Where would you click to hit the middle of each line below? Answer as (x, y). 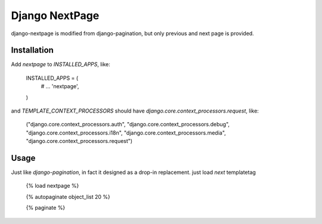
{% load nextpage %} (52, 186)
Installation (32, 50)
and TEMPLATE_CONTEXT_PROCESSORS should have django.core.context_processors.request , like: (135, 111)
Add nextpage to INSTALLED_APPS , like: (61, 64)
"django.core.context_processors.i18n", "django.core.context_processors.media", (126, 133)
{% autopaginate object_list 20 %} (68, 197)
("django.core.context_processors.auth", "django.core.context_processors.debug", (128, 125)
